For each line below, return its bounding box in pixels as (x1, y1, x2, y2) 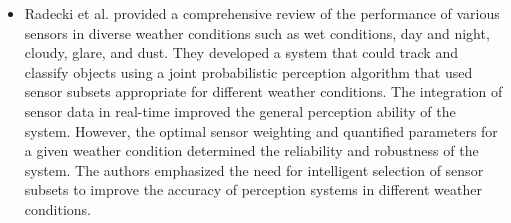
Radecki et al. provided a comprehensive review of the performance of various (24, 3, 500, 23)
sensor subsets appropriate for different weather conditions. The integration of (24, 81, 503, 102)
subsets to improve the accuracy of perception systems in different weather (24, 179, 482, 200)
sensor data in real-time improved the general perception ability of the (24, 100, 456, 121)
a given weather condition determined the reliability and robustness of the (24, 140, 479, 161)
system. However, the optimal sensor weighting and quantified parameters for (24, 120, 498, 141)
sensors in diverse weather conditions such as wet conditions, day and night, (24, 22, 490, 43)
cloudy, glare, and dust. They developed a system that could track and (24, 42, 458, 63)
